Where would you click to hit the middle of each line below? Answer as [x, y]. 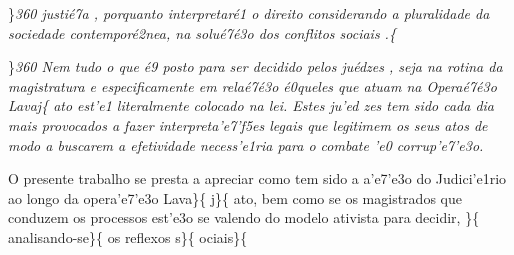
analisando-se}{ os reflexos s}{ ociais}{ [128, 236]
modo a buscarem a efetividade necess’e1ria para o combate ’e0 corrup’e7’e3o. [246, 144]
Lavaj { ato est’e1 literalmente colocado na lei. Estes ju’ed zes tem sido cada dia [251, 105]
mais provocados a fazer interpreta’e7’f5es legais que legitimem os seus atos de [248, 124]
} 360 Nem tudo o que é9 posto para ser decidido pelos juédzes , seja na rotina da [255, 66]
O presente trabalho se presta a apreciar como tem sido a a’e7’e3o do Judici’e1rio [257, 178]
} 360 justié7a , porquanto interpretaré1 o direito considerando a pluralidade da [249, 13]
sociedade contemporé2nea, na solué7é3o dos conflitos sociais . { [202, 32]
